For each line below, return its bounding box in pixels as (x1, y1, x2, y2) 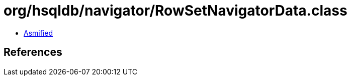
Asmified (24, 28, 53, 37)
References (4, 46, 62, 59)
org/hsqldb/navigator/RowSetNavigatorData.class (4, 2, 347, 19)
